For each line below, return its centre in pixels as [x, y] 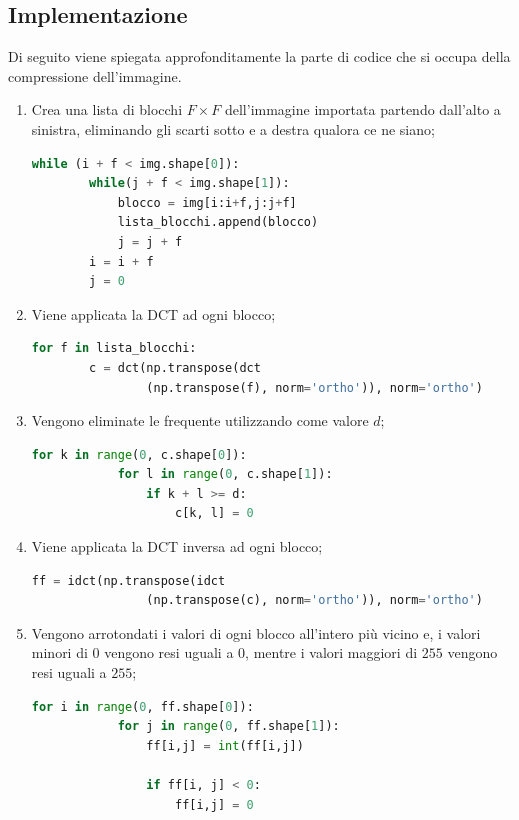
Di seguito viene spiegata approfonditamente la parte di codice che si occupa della [259, 56]
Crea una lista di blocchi [107, 109]
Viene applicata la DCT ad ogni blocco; [153, 313]
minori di [59, 652]
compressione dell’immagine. [95, 75]
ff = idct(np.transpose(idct [128, 580]
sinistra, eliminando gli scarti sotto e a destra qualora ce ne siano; [233, 128]
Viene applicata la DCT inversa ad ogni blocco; [177, 546]
